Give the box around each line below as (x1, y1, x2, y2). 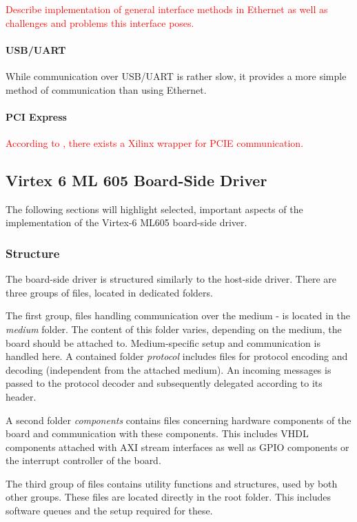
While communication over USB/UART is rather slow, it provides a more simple (6, 68, 347, 83)
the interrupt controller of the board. (6, 453, 161, 468)
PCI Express (6, 109, 67, 123)
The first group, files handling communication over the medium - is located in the (6, 308, 351, 323)
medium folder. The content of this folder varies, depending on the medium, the (6, 321, 342, 336)
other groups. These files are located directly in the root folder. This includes (6, 490, 331, 504)
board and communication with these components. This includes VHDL (6, 426, 309, 441)
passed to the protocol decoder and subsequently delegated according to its (6, 376, 323, 390)
